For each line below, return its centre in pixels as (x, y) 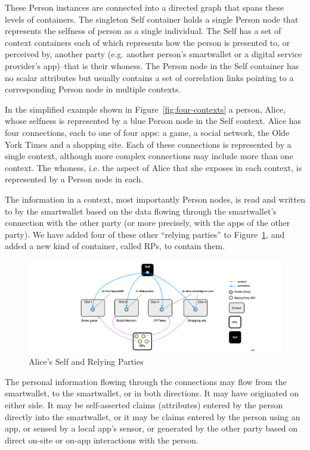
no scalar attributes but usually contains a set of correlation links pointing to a (149, 77)
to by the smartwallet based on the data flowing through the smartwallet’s (141, 211)
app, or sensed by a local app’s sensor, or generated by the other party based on (151, 428)
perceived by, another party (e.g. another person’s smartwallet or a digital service (154, 54)
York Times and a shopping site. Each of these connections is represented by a (148, 144)
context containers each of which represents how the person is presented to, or (148, 42)
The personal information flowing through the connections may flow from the (146, 381)
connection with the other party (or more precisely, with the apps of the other (148, 223)
